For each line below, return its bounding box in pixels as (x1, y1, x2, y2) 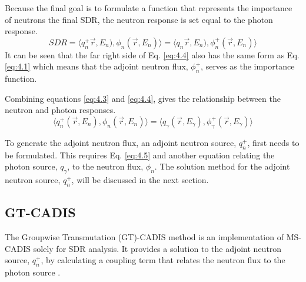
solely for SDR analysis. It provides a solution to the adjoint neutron (33, 242, 282, 254)
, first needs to (247, 136, 300, 148)
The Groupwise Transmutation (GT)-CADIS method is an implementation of (5, 230, 284, 243)
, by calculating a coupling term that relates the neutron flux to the (41, 254, 285, 266)
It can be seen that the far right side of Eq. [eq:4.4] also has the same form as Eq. (5, 48, 300, 61)
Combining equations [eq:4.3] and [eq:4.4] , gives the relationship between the (5, 92, 281, 104)
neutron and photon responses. (5, 104, 116, 116)
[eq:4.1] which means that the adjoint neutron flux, (5, 60, 188, 72)
